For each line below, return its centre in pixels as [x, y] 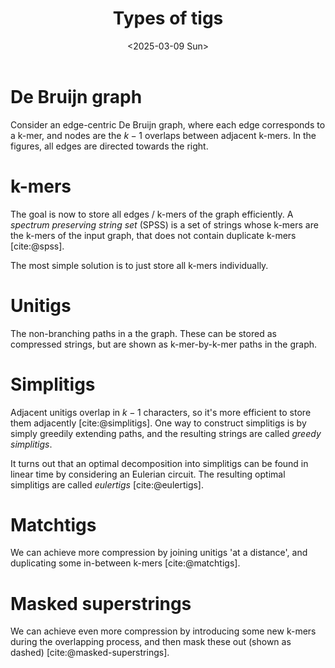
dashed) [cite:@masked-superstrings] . [90, 653]
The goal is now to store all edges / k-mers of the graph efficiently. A [152, 214]
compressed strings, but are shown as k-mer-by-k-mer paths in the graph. [164, 344]
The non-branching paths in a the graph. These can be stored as [143, 333]
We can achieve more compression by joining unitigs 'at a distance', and [159, 553]
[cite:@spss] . [37, 246]
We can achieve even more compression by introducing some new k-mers [163, 631]
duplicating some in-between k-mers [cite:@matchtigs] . [125, 563]
